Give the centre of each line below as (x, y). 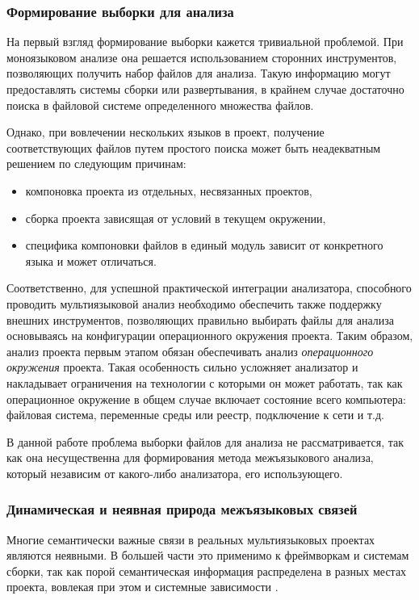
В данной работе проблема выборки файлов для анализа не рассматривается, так (205, 441)
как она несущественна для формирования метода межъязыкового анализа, (190, 457)
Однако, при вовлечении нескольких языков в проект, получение (166, 132)
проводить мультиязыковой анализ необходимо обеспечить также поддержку (194, 303)
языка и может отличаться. (91, 260)
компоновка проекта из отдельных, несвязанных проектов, (169, 190)
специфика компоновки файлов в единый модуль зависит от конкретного (204, 245)
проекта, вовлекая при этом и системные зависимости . (142, 587)
